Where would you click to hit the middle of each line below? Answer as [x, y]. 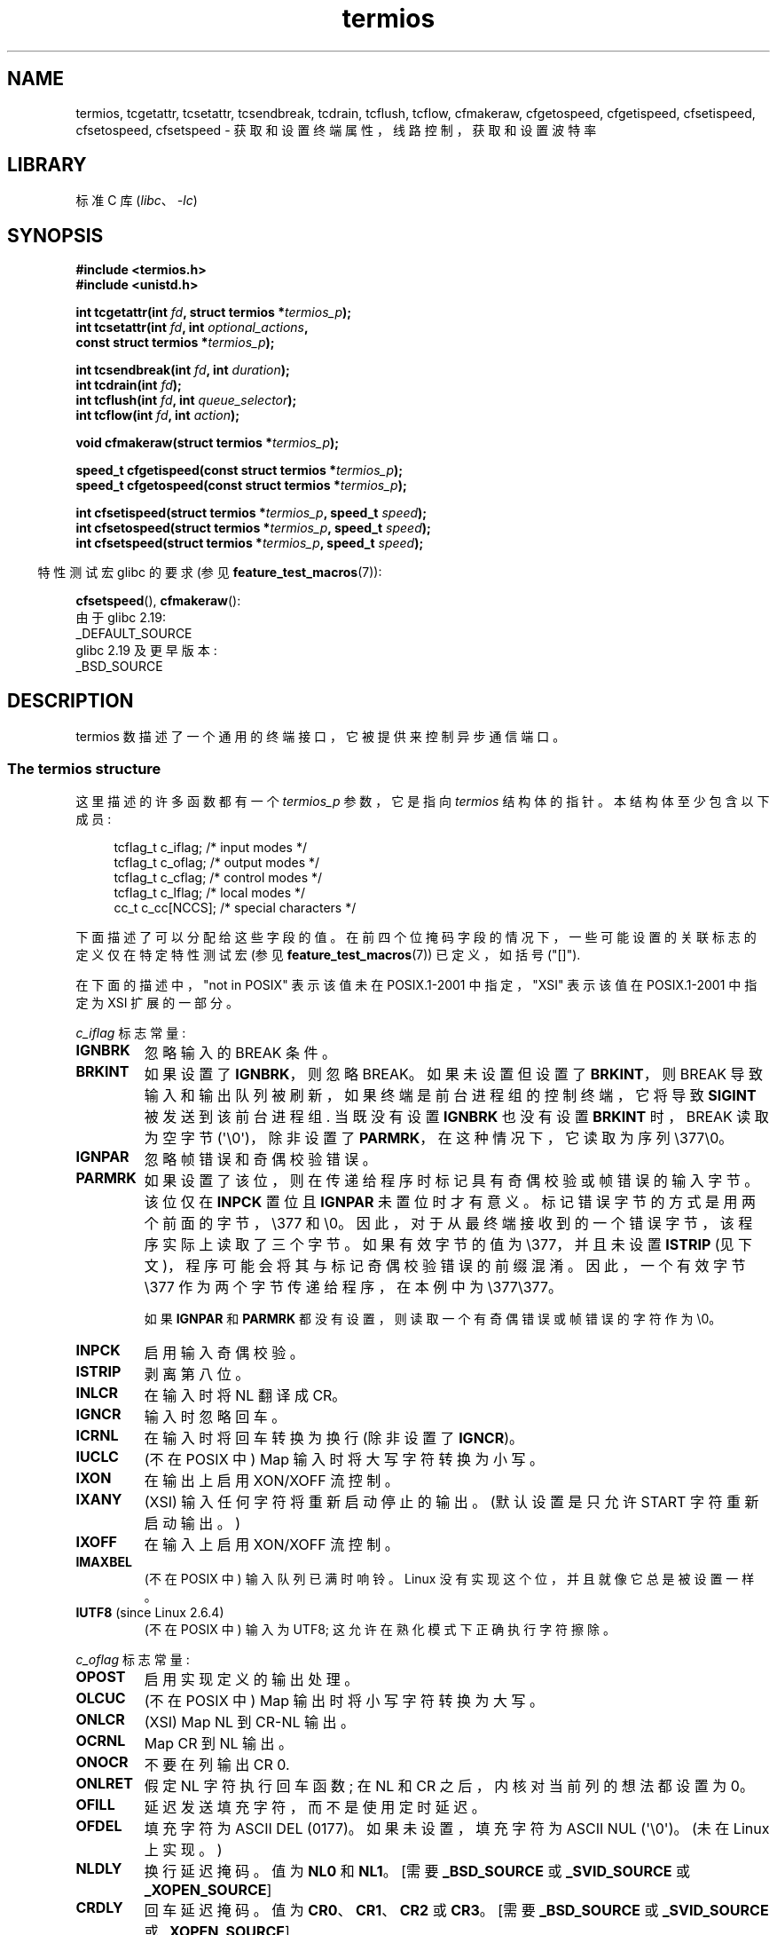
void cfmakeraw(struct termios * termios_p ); [208, 443]
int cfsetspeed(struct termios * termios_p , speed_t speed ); [250, 543]
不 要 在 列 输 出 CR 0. [217, 1764]
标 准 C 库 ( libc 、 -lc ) [137, 201]
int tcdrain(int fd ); [129, 385]
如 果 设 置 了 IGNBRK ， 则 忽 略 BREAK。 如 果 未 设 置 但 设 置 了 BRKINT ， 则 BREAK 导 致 [453, 1074]
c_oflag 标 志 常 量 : [133, 1659]
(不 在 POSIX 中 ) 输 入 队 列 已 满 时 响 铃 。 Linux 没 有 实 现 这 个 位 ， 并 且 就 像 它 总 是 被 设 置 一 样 [449, 1578]
